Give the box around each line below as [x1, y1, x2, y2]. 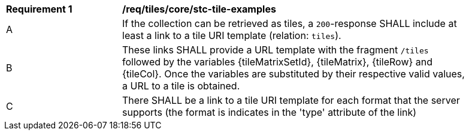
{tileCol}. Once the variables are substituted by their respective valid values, [122, 68, 465, 80]
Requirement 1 [6, 3, 72, 15]
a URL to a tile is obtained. [122, 80, 240, 92]
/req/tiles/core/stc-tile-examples [122, 3, 276, 15]
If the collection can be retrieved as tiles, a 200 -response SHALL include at [122, 17, 457, 29]
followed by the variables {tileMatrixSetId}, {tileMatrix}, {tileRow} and [122, 56, 433, 68]
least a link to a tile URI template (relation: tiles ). [122, 29, 341, 41]
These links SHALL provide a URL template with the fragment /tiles [122, 44, 429, 56]
